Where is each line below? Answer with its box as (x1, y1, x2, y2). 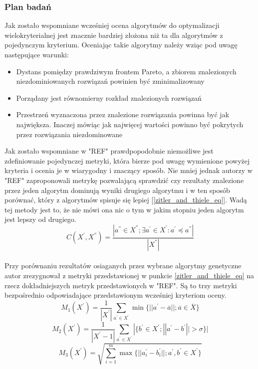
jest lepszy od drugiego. (4, 214, 76, 224)
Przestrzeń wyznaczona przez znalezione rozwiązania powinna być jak (16, 109, 230, 120)
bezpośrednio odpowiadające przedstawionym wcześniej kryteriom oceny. (4, 290, 227, 300)
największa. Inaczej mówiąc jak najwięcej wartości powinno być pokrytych (16, 119, 244, 129)
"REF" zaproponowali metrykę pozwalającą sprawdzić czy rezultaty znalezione (4, 175, 244, 185)
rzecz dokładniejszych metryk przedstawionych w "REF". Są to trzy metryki (4, 280, 237, 290)
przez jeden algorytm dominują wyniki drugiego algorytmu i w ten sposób (4, 184, 230, 195)
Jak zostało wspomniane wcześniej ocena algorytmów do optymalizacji (4, 20, 220, 30)
